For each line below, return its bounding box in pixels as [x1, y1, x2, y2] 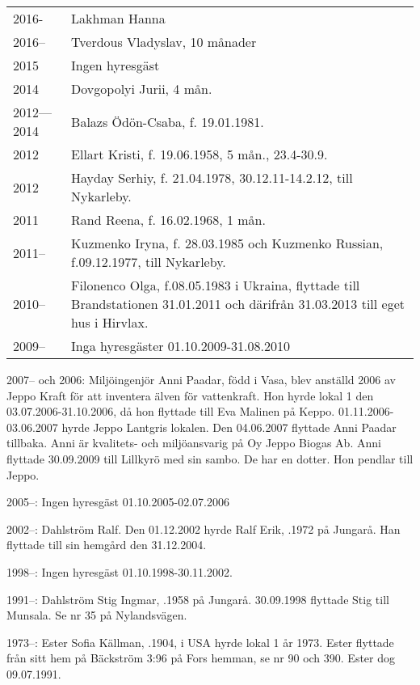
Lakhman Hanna [71, 9, 166, 27]
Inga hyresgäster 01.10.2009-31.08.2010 [71, 336, 290, 355]
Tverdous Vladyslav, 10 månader [71, 32, 257, 51]
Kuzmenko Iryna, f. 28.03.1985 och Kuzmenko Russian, [71, 234, 384, 252]
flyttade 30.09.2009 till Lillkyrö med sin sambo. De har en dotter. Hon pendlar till [6, 450, 414, 467]
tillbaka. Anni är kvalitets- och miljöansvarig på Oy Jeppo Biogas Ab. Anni [6, 434, 381, 451]
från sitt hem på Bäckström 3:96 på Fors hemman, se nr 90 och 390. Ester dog [6, 649, 396, 666]
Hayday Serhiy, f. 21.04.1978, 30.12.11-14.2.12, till [71, 168, 353, 187]
